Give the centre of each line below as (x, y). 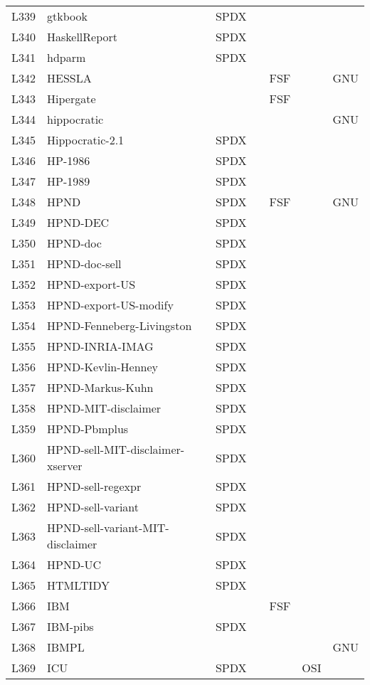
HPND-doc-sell (84, 264)
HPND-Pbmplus (88, 429)
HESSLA (69, 78)
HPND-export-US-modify (110, 305)
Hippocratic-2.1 (86, 140)
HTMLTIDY (79, 585)
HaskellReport (83, 37)
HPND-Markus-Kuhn (100, 387)
